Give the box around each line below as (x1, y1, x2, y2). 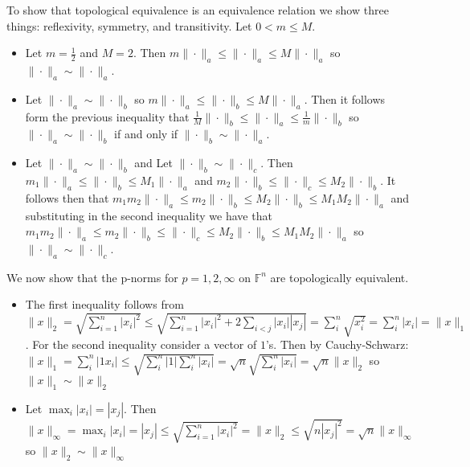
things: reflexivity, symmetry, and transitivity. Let (6, 17, 252, 34)
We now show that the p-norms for (6, 268, 178, 285)
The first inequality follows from (25, 296, 184, 313)
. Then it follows (304, 90, 386, 107)
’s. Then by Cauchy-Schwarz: (265, 336, 409, 353)
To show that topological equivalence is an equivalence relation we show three (6, 2, 389, 18)
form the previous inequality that (25, 108, 190, 125)
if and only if (114, 125, 178, 142)
